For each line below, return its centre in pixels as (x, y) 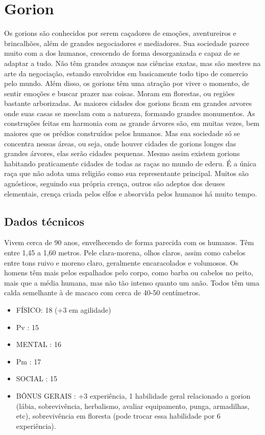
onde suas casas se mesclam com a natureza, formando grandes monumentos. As (130, 113)
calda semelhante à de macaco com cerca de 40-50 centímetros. (102, 292)
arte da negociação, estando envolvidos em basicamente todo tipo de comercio (126, 73)
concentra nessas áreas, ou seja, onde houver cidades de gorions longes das (120, 143)
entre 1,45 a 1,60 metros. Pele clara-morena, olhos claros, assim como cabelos (125, 253)
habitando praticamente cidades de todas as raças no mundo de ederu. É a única (130, 163)
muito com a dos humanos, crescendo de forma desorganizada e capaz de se (122, 53)
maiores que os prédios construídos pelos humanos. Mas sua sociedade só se (122, 133)
